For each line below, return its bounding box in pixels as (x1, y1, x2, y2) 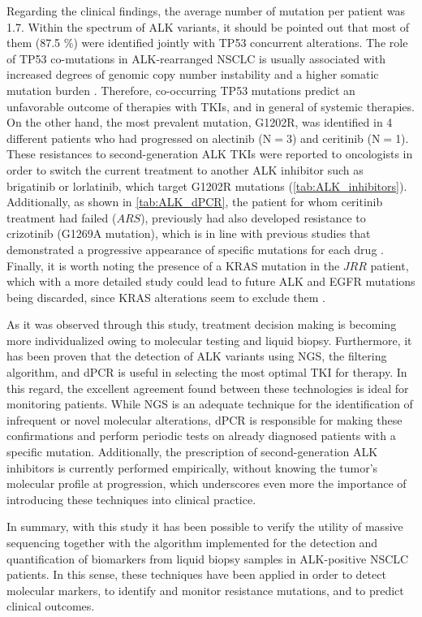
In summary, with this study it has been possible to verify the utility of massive (6, 518, 403, 535)
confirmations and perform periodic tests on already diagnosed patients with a (6, 427, 396, 444)
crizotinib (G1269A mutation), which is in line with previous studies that (6, 225, 371, 242)
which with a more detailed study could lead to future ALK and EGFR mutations (6, 273, 416, 290)
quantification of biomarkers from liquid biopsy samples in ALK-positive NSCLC (6, 550, 409, 567)
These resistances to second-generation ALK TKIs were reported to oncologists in (6, 145, 413, 162)
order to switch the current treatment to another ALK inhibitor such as (6, 161, 364, 178)
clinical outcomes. (6, 598, 95, 615)
